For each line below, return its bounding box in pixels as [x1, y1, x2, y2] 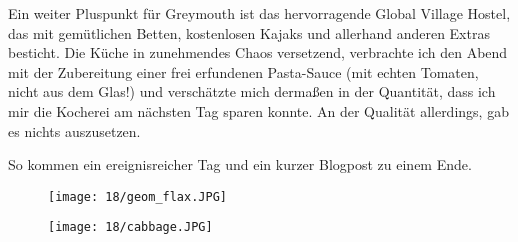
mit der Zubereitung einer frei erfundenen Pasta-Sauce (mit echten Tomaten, [8, 61, 479, 82]
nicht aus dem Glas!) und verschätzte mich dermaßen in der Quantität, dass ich [8, 81, 496, 102]
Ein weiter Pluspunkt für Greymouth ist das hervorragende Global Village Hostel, [8, 3, 511, 23]
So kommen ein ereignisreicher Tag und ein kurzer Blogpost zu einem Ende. [8, 154, 472, 175]
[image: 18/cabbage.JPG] [48, 220, 213, 235]
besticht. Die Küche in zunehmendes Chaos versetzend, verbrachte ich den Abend [8, 42, 508, 63]
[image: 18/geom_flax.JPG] [48, 189, 227, 204]
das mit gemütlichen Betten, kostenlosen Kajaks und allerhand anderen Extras [8, 22, 490, 43]
